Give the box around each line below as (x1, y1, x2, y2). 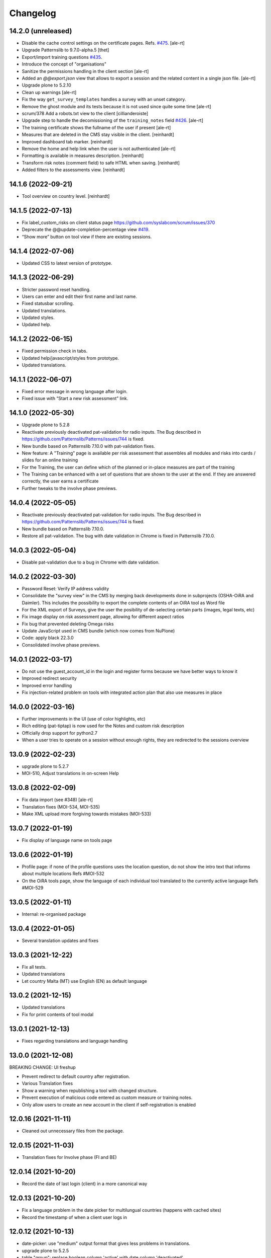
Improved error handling (22, 682, 72, 688)
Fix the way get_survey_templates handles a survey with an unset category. (22, 96, 186, 103)
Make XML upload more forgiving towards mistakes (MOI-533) (22, 811, 152, 817)
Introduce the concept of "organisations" (22, 61, 107, 67)
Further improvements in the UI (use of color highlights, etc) (22, 716, 146, 722)
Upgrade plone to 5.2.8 (22, 422, 70, 428)
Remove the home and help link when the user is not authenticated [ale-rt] (22, 145, 176, 151)
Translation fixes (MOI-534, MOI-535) (22, 804, 100, 810)
